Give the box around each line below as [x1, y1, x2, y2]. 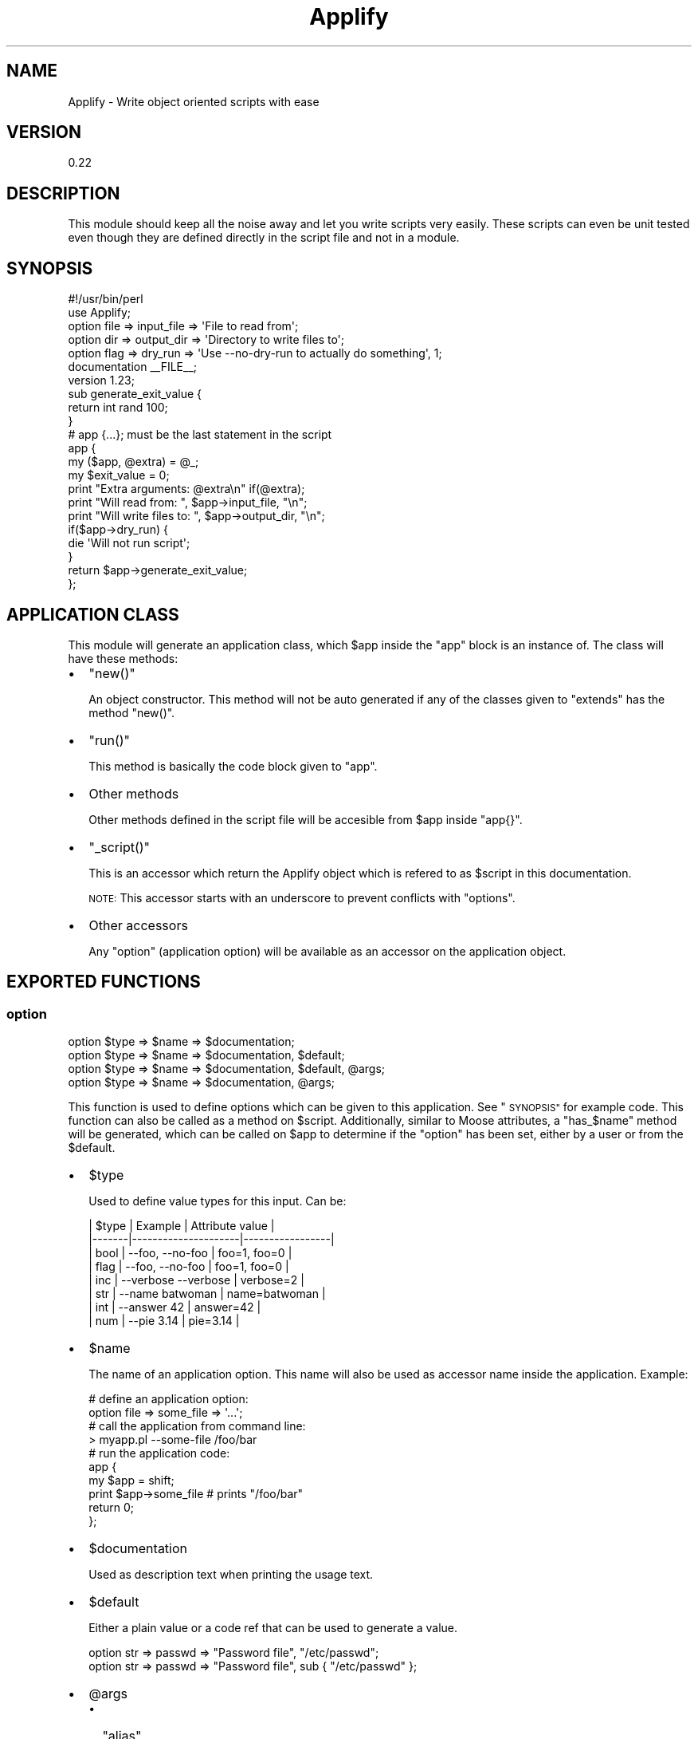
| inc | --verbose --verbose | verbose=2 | [88, 1273, 304, 1287]
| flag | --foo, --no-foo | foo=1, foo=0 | [88, 1260, 289, 1274]
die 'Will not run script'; [68, 536, 190, 550]
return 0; [88, 1500, 135, 1515]
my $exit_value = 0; [68, 468, 170, 483]
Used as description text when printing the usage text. [88, 1567, 374, 1582]
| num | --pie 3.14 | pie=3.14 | [88, 1314, 240, 1328]
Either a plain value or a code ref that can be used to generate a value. [88, 1621, 458, 1635]
